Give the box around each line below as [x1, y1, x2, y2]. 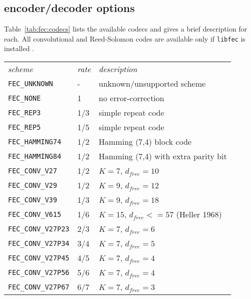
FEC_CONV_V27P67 [8, 282, 69, 291]
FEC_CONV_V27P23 [8, 224, 69, 233]
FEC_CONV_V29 [8, 181, 57, 189]
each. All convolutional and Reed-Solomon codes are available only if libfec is [4, 33, 245, 44]
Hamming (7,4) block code [98, 136, 191, 148]
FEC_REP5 [8, 123, 41, 131]
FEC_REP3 [8, 108, 41, 117]
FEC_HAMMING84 [8, 152, 61, 160]
